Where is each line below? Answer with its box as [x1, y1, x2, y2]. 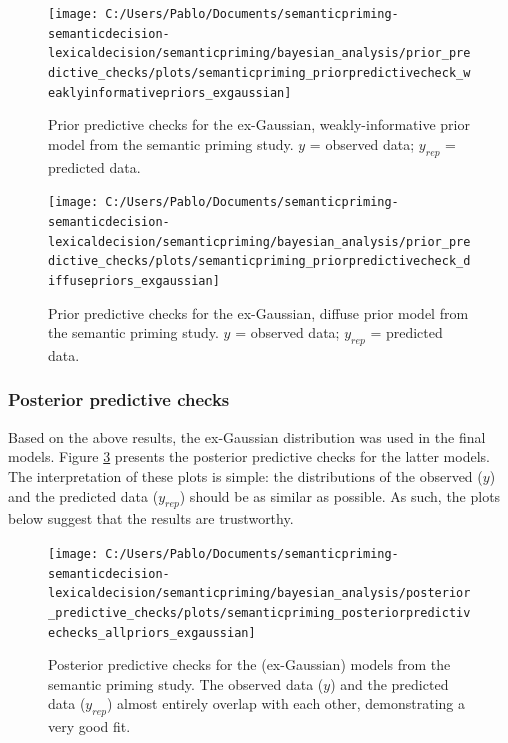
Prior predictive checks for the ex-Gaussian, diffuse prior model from [48, 302, 469, 323]
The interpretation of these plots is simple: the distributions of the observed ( [8, 465, 483, 486]
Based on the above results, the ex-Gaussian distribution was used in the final [8, 426, 486, 447]
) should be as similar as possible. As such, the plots [179, 485, 501, 506]
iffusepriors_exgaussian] [48, 273, 220, 288]
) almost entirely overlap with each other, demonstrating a [106, 693, 466, 714]
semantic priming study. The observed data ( [48, 673, 324, 694]
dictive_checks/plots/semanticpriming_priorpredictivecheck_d [48, 254, 471, 269]
